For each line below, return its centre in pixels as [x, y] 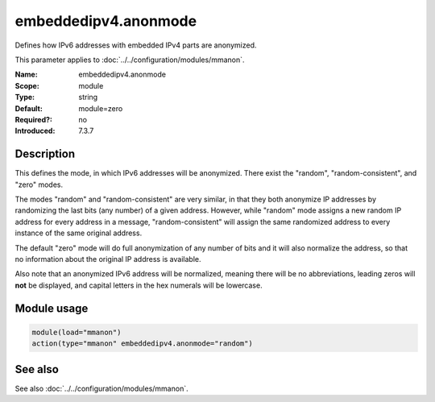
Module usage [52, 308]
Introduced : [35, 131]
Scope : [27, 85]
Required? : [33, 119]
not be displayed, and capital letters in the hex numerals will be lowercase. [139, 285]
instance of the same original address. [79, 233]
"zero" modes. [39, 184]
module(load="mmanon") [77, 332]
